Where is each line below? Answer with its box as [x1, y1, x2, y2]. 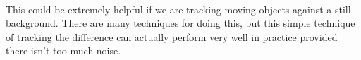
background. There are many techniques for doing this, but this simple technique [6, 16, 355, 30]
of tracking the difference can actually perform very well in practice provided [6, 29, 338, 44]
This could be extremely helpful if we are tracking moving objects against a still [6, 1, 351, 16]
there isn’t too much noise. [6, 43, 121, 58]
